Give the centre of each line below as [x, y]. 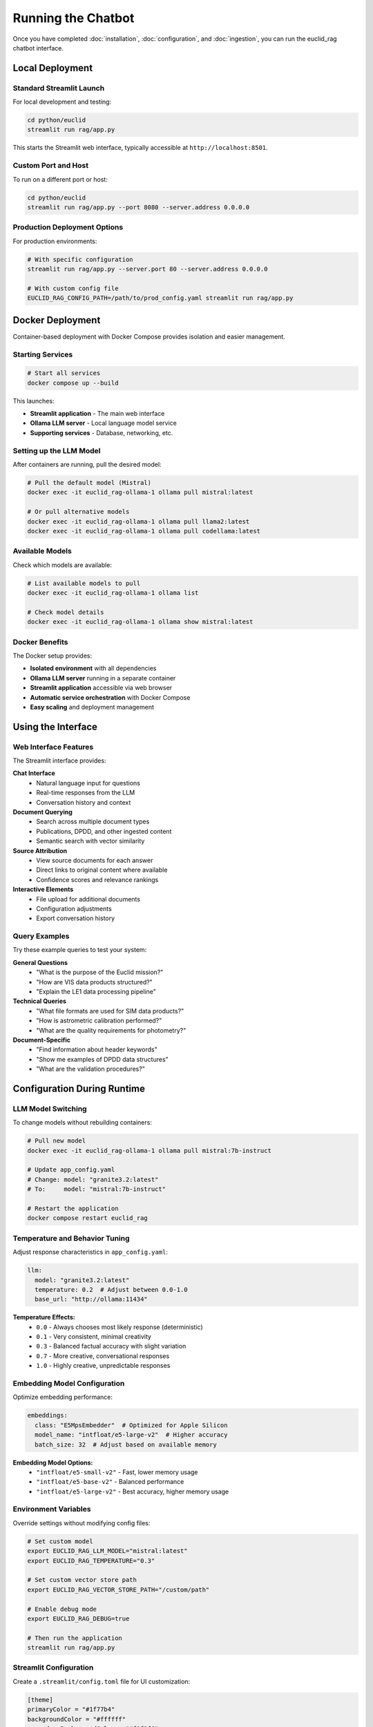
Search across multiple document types [93, 821]
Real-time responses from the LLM [86, 793]
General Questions [40, 962]
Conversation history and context [84, 802]
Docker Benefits [40, 642]
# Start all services [64, 373]
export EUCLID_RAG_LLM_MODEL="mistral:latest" [107, 1551]
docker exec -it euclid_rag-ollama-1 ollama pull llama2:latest [138, 521]
